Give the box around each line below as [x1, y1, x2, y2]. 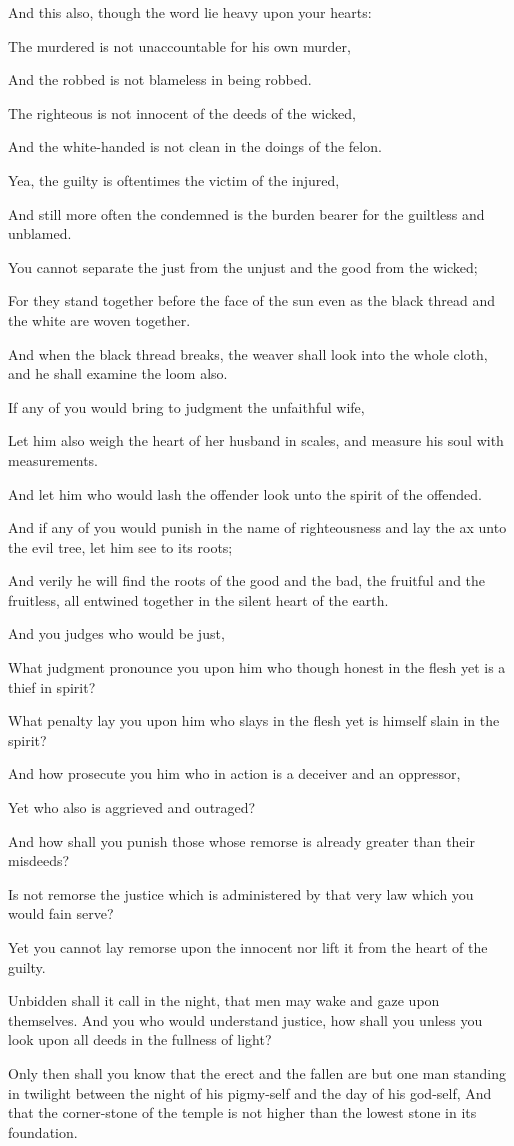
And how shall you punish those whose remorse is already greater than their [8, 830, 475, 851]
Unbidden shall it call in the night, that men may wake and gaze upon [8, 990, 440, 1011]
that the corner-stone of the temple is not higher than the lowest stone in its [8, 1102, 477, 1123]
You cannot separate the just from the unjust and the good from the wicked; [8, 256, 478, 277]
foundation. [8, 1121, 78, 1142]
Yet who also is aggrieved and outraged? [8, 797, 256, 818]
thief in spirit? [8, 676, 96, 697]
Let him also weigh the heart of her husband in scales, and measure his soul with [8, 430, 504, 451]
